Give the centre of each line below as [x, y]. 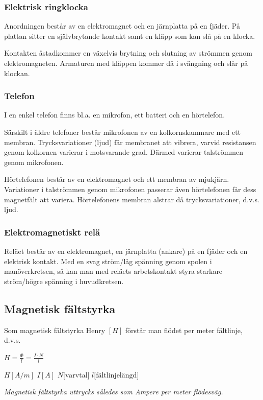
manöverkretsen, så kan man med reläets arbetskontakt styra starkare [113, 271]
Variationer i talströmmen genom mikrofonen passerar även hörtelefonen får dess [130, 189]
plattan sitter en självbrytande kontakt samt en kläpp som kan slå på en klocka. [130, 36]
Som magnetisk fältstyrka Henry [55, 330]
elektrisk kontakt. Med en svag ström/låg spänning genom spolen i [108, 261]
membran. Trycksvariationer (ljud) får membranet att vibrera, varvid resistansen [130, 142]
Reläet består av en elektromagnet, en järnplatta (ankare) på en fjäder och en [126, 251]
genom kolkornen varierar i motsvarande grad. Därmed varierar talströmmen [124, 152]
